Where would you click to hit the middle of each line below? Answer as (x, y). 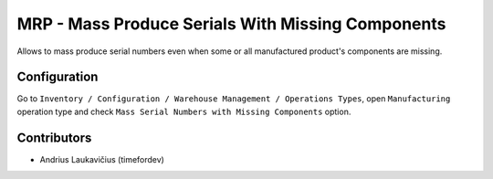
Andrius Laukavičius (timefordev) (102, 159)
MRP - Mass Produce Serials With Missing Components (231, 24)
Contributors (54, 137)
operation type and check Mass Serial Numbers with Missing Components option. (184, 111)
